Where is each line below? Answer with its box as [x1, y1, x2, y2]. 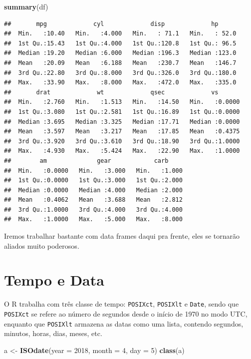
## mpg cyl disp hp [4, 20, 219, 27]
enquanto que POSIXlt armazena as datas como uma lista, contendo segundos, [4, 318, 244, 329]
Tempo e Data [4, 270, 104, 290]
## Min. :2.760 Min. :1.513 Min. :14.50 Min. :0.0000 [4, 98, 240, 106]
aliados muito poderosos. [4, 240, 79, 251]
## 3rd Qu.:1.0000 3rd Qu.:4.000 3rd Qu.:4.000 [4, 206, 183, 213]
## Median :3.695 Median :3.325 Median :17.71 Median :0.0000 [4, 118, 240, 125]
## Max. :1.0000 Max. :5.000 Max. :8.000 [4, 216, 183, 223]
